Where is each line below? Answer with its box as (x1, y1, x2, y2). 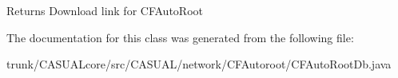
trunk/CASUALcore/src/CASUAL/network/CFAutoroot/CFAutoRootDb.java (6, 56, 392, 72)
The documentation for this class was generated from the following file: (6, 29, 354, 45)
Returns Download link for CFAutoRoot (6, 2, 203, 18)
